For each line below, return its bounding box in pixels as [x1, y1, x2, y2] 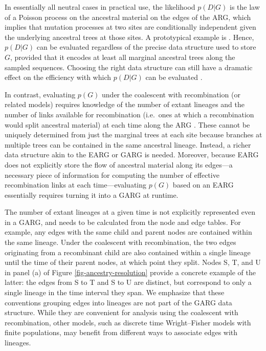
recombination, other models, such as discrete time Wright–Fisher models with [5, 317, 251, 327]
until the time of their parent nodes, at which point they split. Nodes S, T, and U [5, 257, 261, 267]
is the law [229, 2, 260, 12]
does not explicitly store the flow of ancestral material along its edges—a [5, 159, 233, 170]
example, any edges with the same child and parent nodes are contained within [5, 226, 252, 237]
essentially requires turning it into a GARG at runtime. [5, 189, 179, 200]
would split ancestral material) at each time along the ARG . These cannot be [5, 119, 250, 130]
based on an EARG [172, 179, 234, 190]
